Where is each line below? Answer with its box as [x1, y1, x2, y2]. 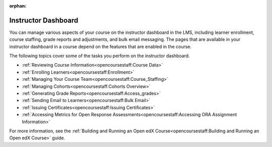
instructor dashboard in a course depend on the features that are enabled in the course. [9, 43, 192, 50]
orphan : [9, 3, 27, 9]
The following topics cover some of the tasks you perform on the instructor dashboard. [9, 53, 190, 59]
